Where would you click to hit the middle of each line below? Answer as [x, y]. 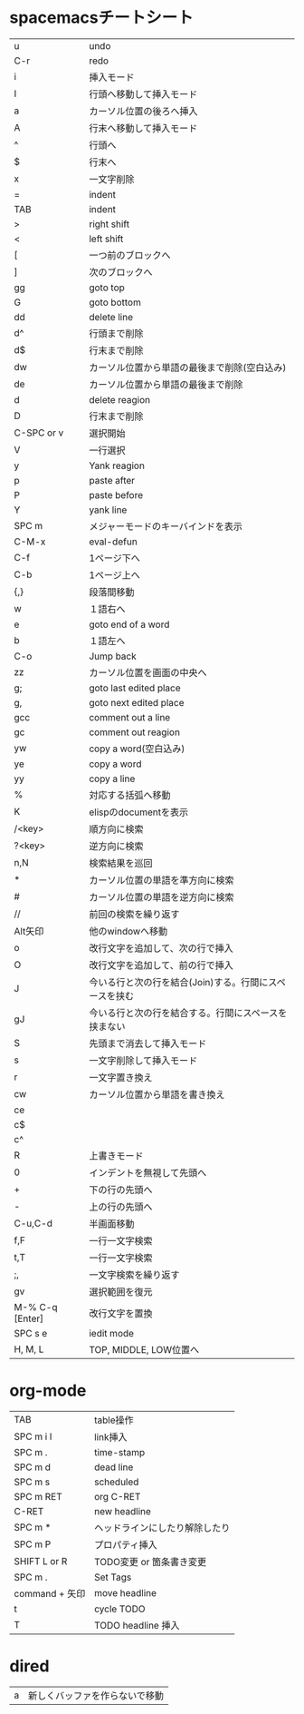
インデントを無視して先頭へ [148, 1172]
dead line [114, 1467]
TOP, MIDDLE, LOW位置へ [144, 1349]
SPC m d [33, 1467]
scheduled [116, 1482]
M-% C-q [36, 1307]
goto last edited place [135, 688]
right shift [109, 224]
